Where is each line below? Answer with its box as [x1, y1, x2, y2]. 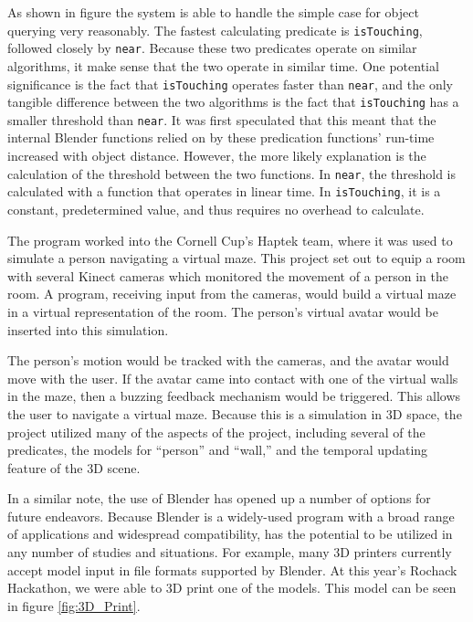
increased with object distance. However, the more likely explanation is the [7, 146, 426, 165]
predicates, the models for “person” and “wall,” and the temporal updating [7, 440, 428, 459]
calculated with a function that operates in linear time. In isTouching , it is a [7, 182, 441, 201]
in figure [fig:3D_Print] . [7, 596, 141, 615]
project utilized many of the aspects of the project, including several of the [7, 422, 426, 441]
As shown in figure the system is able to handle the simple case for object [7, 3, 419, 21]
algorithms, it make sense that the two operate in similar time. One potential [7, 56, 439, 75]
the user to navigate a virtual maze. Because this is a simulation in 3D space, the [7, 404, 462, 423]
